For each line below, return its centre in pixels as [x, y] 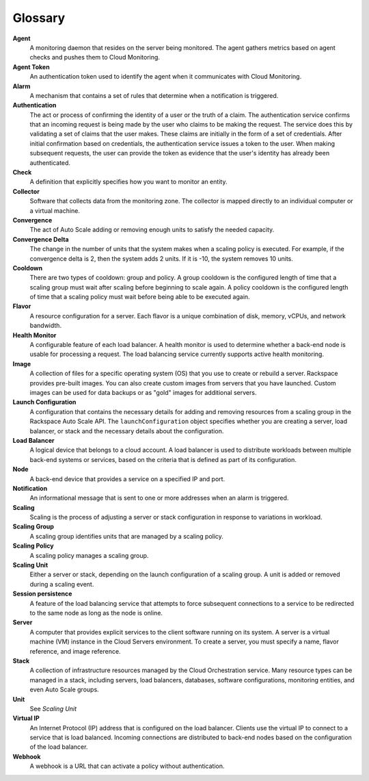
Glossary [39, 18]
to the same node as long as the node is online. [96, 613]
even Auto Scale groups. [64, 690]
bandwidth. [45, 326]
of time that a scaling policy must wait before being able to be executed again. [140, 297]
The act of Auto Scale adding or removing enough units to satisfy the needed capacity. [152, 230]
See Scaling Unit [53, 708]
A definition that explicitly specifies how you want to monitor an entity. [128, 182]
